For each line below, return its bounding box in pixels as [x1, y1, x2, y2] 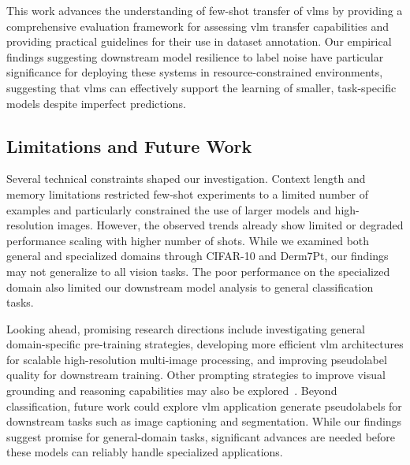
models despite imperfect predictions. [6, 95, 186, 111]
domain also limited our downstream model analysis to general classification [6, 278, 374, 295]
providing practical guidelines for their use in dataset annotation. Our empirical [6, 33, 392, 50]
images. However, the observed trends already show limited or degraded [57, 217, 404, 233]
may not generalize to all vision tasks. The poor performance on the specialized [6, 262, 390, 279]
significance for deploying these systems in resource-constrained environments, [6, 64, 383, 80]
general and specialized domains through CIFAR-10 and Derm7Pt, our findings [6, 247, 389, 264]
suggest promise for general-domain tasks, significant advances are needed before [6, 428, 396, 445]
